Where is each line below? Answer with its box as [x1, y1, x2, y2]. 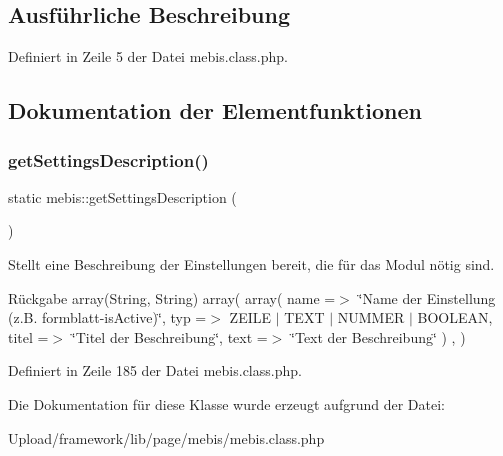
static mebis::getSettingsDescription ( [8, 186, 237, 207]
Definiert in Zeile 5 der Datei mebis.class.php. [8, 46, 288, 67]
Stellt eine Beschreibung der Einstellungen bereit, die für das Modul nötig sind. [8, 253, 495, 274]
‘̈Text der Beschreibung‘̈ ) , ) [291, 326, 466, 347]
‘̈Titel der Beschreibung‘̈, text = [71, 326, 268, 347]
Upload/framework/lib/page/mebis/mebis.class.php [8, 427, 325, 448]
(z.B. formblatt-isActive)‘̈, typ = [8, 307, 207, 328]
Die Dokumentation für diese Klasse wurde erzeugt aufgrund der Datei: [8, 393, 445, 414]
